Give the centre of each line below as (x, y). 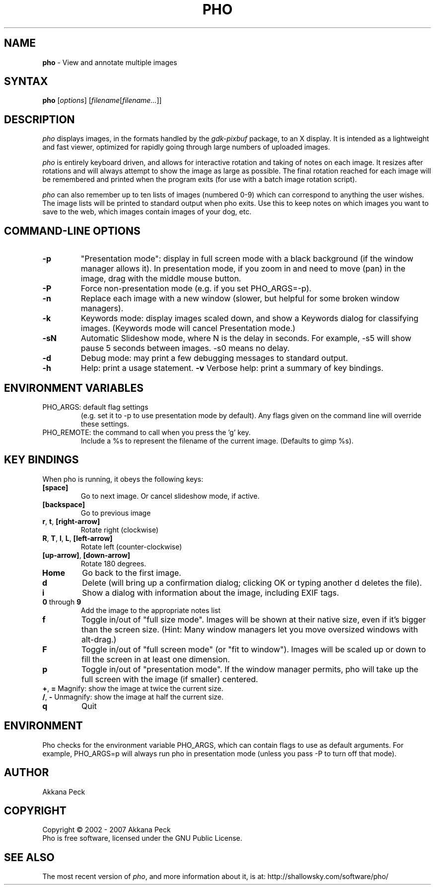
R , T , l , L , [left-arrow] (77, 538)
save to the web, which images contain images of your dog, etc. (147, 212)
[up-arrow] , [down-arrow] (86, 555)
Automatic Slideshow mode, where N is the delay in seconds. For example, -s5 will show (246, 338)
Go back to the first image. (132, 573)
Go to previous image (116, 513)
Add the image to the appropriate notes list (150, 610)
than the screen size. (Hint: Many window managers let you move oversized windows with (250, 629)
